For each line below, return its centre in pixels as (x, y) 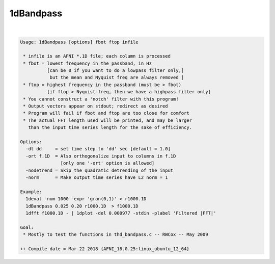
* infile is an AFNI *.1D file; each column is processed (97, 56)
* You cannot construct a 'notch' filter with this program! (101, 99)
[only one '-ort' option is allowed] (107, 163)
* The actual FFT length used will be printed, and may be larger (108, 120)
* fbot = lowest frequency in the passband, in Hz (88, 63)
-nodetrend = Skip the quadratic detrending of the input (100, 170)
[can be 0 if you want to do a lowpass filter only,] (115, 71)
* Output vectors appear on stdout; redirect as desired (95, 106)
